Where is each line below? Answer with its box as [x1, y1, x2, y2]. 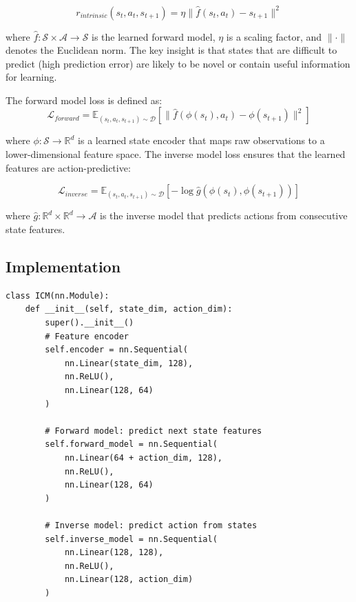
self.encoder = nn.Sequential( [45, 345, 188, 355]
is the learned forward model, [92, 29, 216, 43]
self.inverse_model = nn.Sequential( [45, 534, 218, 544]
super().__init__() [45, 318, 134, 328]
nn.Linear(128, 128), [64, 548, 164, 558]
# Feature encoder [45, 331, 129, 341]
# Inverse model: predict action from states [45, 520, 258, 530]
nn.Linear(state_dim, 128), [64, 358, 193, 368]
